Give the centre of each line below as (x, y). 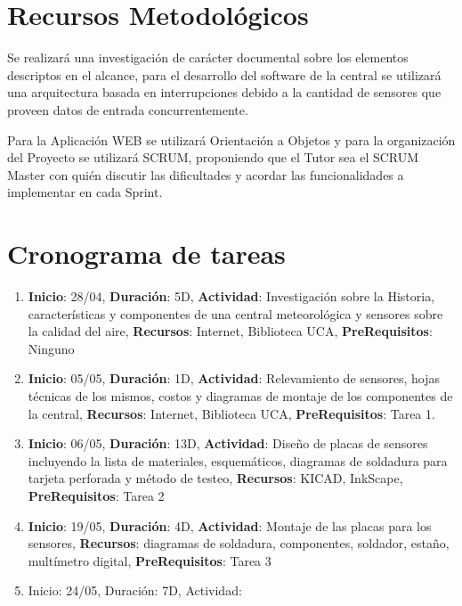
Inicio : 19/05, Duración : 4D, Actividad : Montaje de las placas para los (230, 525)
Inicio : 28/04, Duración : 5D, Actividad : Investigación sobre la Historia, (231, 296)
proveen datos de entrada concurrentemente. (128, 109)
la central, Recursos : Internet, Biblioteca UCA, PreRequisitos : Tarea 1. (231, 413)
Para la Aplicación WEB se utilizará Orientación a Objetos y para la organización (231, 139)
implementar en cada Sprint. (85, 192)
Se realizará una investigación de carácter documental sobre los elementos (208, 57)
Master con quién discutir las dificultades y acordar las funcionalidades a (206, 174)
